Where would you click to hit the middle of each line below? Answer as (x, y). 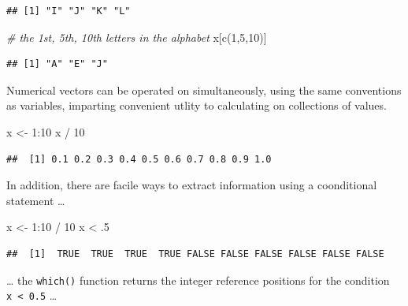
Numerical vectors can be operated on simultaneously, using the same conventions (204, 90)
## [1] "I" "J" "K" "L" (69, 11)
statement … (36, 200)
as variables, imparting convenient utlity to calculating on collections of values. (197, 105)
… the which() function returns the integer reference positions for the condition (198, 280)
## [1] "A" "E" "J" (57, 64)
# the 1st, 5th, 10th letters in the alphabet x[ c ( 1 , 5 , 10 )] (137, 37)
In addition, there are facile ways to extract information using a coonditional (192, 185)
